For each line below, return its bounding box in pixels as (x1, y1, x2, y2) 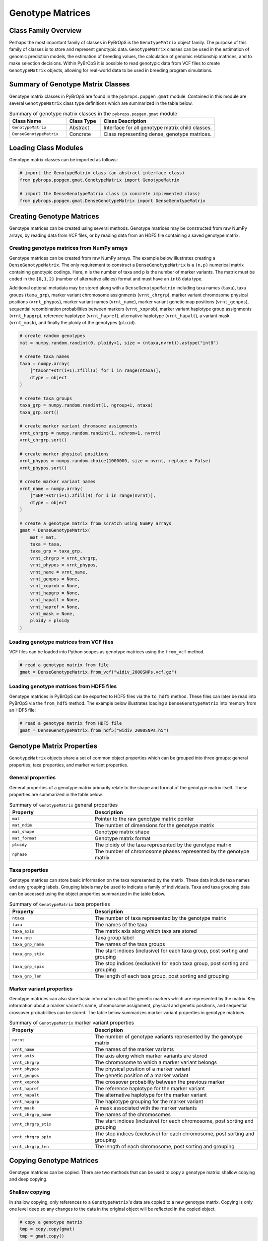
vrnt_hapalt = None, (30, 597, 80, 603)
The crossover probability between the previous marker (94, 1079, 225, 1086)
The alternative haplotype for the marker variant (94, 1092, 207, 1099)
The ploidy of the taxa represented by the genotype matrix (94, 841, 232, 848)
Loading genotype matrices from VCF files (9, 638, 114, 645)
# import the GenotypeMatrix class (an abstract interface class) (19, 170, 185, 176)
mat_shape (12, 829, 35, 834)
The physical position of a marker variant (94, 1065, 191, 1072)
